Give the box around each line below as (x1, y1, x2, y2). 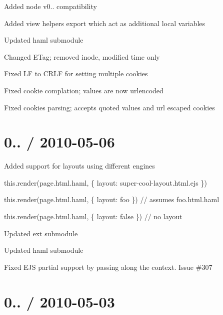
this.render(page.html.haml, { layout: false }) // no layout (4, 211, 182, 222)
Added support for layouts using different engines (4, 161, 155, 171)
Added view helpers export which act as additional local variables (4, 18, 205, 28)
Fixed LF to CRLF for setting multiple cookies (4, 68, 148, 79)
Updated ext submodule (4, 228, 78, 238)
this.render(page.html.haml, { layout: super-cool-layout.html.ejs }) (4, 177, 207, 188)
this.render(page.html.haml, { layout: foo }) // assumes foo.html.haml (4, 194, 219, 205)
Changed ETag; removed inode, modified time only (4, 51, 160, 62)
